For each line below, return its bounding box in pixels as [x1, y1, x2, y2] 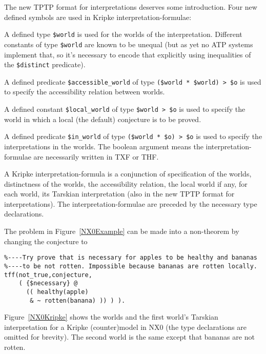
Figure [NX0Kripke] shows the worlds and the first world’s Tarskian [4, 311, 218, 322]
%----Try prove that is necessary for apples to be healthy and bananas [4, 254, 257, 262]
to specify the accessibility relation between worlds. [4, 86, 165, 97]
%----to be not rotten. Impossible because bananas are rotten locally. [4, 262, 257, 270]
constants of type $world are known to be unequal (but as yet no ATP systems [4, 38, 253, 49]
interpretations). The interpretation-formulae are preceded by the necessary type [4, 198, 257, 209]
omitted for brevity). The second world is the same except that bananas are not [4, 331, 255, 342]
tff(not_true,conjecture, [4, 271, 92, 279]
